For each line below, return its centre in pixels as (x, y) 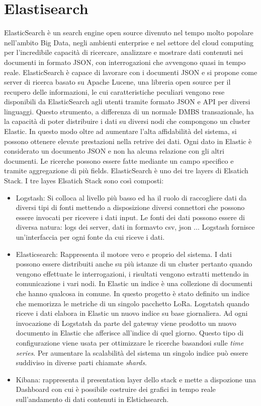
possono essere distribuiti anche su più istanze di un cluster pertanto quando (134, 264)
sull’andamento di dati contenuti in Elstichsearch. (92, 399)
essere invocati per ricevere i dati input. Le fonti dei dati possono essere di (130, 217)
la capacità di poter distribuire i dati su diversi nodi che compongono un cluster (127, 121)
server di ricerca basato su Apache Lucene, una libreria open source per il (117, 82)
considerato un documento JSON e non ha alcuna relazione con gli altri (114, 151)
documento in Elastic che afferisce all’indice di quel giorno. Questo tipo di (130, 333)
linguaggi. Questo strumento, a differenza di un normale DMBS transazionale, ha (129, 111)
